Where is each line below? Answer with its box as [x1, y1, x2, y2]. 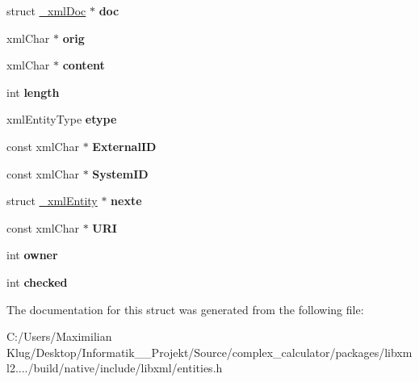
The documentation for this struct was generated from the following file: [6, 300, 364, 317]
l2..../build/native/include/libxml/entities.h [6, 359, 223, 376]
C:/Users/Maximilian [6, 328, 112, 345]
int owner [6, 246, 58, 263]
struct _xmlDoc [6, 2, 86, 19]
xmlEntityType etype [6, 111, 117, 128]
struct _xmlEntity [6, 192, 98, 209]
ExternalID [92, 137, 157, 154]
